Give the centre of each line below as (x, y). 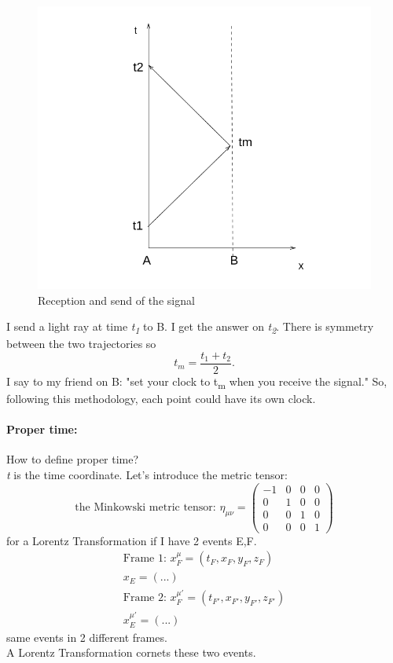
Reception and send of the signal (116, 300)
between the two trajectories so (81, 344)
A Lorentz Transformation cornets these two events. (131, 652)
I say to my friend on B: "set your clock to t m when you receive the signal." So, (197, 382)
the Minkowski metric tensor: (145, 508)
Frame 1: (145, 559)
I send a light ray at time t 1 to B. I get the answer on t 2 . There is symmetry (190, 327)
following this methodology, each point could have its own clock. (161, 399)
